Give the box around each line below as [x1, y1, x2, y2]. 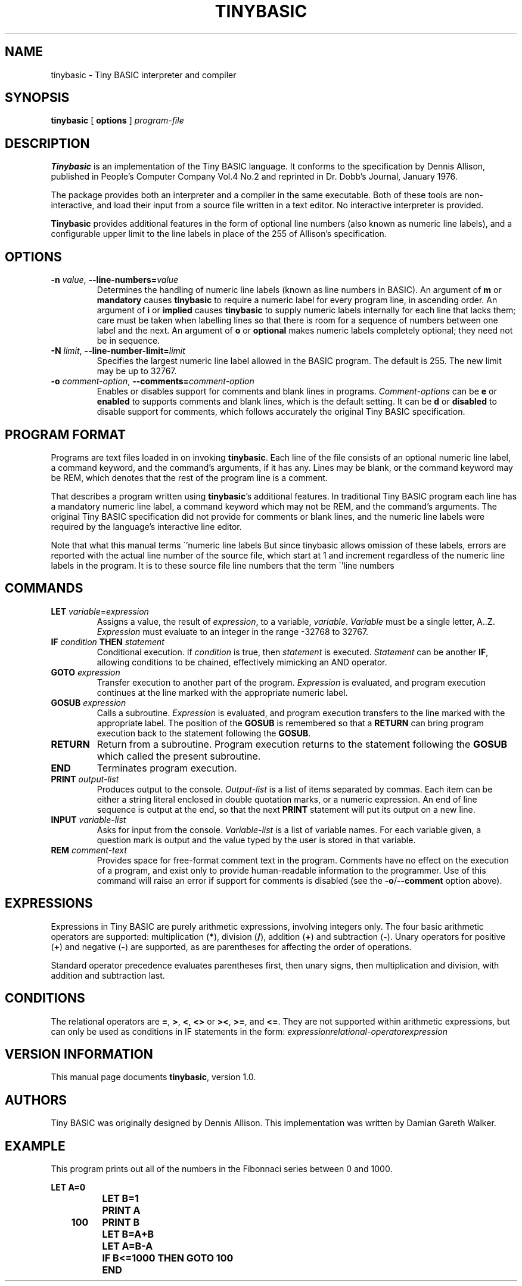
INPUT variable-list [51, 814, 126, 825]
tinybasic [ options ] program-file [51, 115, 184, 126]
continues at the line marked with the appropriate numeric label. [97, 687, 348, 698]
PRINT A [102, 1204, 141, 1217]
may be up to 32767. [97, 366, 177, 377]
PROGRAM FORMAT [5, 427, 126, 442]
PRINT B [102, 1216, 139, 1229]
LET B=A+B [102, 1228, 154, 1241]
